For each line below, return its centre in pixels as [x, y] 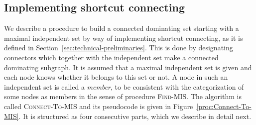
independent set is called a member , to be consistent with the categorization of [124, 86]
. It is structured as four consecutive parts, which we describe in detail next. [135, 116]
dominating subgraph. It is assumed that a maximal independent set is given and [128, 67]
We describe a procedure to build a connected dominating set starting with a [122, 28]
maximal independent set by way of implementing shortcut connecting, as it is [124, 38]
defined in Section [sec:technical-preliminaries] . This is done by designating [119, 48]
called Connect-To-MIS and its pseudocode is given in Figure [99, 106]
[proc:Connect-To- [224, 106]
